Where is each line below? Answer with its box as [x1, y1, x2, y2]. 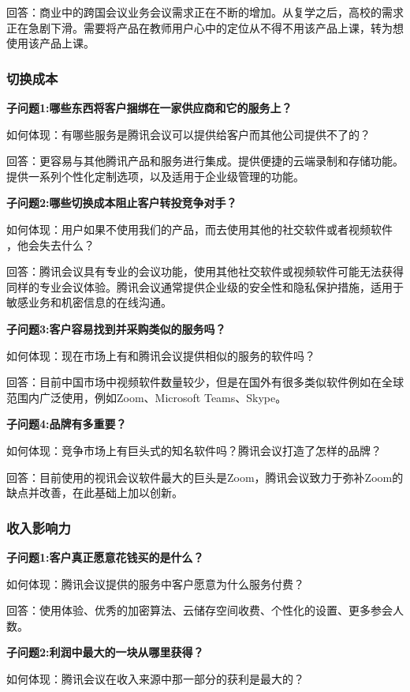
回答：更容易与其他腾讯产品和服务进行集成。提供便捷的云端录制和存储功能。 [6, 152, 404, 169]
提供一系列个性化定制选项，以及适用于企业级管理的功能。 [6, 167, 304, 184]
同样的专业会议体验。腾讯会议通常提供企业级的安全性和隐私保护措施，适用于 [6, 278, 404, 295]
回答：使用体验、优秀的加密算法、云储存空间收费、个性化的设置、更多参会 [6, 602, 393, 619]
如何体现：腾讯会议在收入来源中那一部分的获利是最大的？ [6, 670, 304, 686]
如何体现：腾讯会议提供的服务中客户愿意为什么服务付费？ [6, 575, 304, 592]
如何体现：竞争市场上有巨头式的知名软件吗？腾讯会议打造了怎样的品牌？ [6, 442, 382, 458]
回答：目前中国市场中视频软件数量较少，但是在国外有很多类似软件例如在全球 [6, 374, 404, 390]
